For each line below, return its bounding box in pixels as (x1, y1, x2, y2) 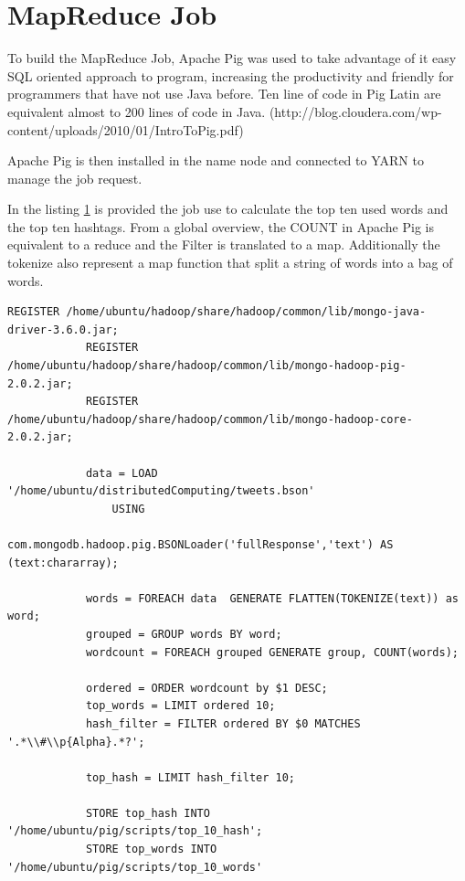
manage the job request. (7, 168, 143, 187)
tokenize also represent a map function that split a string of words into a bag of (7, 253, 453, 272)
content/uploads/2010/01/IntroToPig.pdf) (7, 120, 244, 139)
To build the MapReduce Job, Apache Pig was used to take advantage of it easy (7, 48, 457, 68)
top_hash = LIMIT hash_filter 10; (85, 770, 295, 784)
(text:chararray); (7, 556, 119, 569)
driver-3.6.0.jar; (7, 323, 119, 336)
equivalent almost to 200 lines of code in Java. (7, 101, 266, 121)
